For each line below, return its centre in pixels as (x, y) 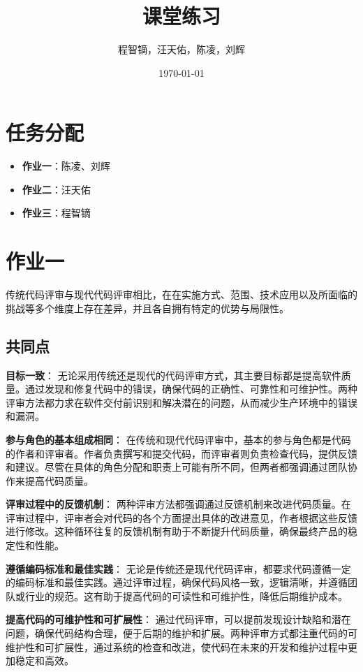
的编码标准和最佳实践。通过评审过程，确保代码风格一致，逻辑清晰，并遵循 (177, 582)
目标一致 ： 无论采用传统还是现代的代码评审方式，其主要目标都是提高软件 (173, 375)
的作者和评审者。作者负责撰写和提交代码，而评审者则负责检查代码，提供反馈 (181, 453)
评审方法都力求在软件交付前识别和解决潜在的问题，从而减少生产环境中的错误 (181, 402)
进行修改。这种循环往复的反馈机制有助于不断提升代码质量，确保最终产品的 (177, 531)
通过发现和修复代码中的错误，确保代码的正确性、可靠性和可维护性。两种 (191, 389)
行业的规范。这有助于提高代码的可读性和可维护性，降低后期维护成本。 (186, 596)
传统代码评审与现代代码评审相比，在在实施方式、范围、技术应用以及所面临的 (181, 294)
